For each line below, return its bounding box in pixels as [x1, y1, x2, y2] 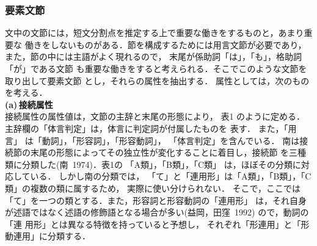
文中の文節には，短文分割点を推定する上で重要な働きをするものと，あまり [5, 26, 304, 39]
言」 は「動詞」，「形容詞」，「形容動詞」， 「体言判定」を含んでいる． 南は [5, 134, 300, 147]
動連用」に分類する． [5, 230, 90, 242]
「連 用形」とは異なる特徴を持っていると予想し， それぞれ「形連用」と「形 [5, 217, 310, 230]
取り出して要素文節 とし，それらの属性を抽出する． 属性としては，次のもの [5, 74, 310, 87]
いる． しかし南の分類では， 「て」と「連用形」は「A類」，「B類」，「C [30, 170, 312, 183]
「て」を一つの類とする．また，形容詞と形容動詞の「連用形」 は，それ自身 [5, 194, 307, 206]
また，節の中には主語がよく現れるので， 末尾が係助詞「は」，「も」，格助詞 [5, 50, 302, 63]
